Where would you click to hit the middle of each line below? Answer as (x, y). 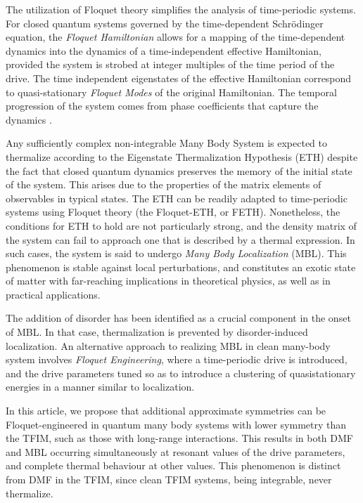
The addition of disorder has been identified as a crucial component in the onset (178, 318)
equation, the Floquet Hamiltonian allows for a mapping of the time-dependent (176, 37)
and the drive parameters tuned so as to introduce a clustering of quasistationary (181, 373)
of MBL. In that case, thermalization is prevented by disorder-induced (157, 332)
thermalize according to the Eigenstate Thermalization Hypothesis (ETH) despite (182, 156)
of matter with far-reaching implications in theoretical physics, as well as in (168, 281)
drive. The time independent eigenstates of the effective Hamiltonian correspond (179, 78)
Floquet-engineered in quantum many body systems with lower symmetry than (176, 424)
